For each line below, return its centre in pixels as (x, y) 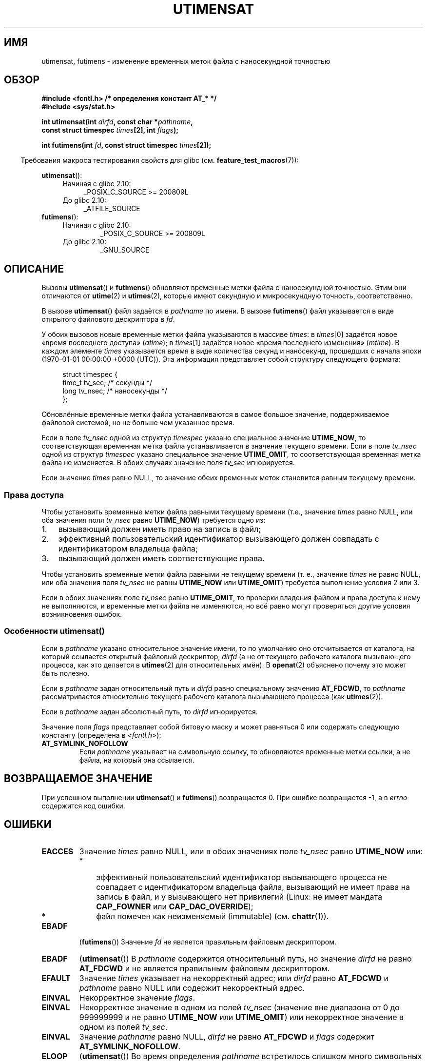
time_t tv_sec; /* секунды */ (107, 383)
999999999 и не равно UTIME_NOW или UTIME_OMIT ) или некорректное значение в (242, 1017)
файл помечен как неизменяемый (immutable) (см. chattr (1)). (213, 916)
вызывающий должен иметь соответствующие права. (161, 559)
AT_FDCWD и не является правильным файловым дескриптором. (204, 969)
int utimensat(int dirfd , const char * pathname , (117, 122)
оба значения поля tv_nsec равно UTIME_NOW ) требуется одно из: (154, 520)
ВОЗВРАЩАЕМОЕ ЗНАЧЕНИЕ (78, 779)
